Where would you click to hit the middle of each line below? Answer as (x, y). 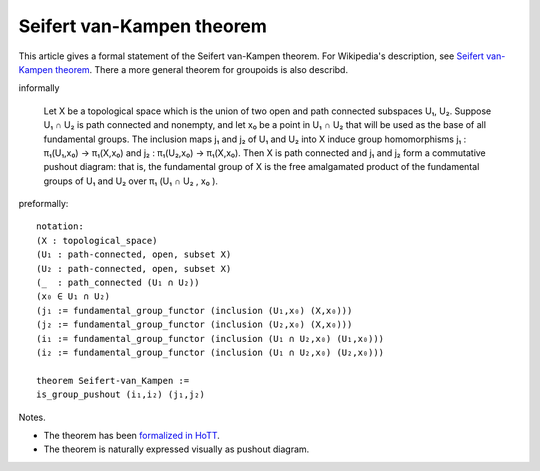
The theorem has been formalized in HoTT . (131, 435)
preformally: (43, 204)
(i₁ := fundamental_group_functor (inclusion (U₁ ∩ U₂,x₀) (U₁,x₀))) (210, 338)
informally (39, 88)
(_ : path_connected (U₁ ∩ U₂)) (118, 283)
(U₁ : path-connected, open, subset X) (134, 254)
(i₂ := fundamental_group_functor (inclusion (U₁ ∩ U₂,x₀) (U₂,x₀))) (210, 352)
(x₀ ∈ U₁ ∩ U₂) (73, 296)
